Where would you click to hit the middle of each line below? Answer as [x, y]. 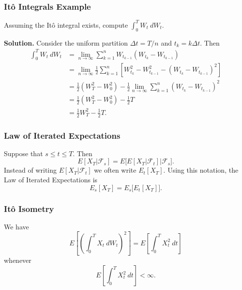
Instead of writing [30, 170]
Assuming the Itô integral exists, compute [66, 24]
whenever [18, 260]
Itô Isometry [29, 208]
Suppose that [23, 153]
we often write [115, 170]
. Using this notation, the [201, 170]
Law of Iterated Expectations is [51, 180]
